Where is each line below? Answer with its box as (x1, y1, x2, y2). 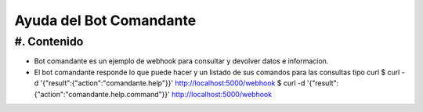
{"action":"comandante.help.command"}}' (34, 89, 170, 99)
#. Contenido (14, 34, 84, 49)
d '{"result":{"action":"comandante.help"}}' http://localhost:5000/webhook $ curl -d (34, 78, 305, 88)
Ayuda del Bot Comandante (14, 12, 197, 29)
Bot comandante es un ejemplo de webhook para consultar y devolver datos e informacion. (34, 56, 329, 66)
